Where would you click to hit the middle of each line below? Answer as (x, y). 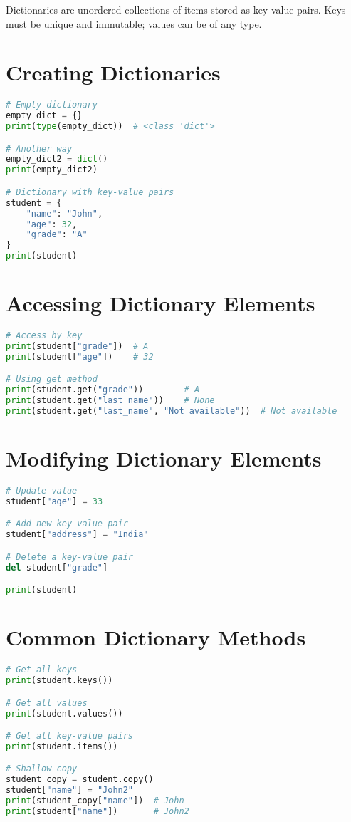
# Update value (42, 491)
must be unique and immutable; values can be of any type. (134, 23)
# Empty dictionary (52, 105)
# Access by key (44, 336)
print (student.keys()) (59, 681)
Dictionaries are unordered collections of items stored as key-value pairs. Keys (176, 9)
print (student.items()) (62, 746)
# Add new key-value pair (67, 524)
